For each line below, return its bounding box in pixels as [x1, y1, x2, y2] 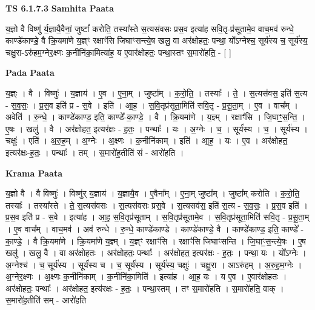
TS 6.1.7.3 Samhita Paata [5, 2, 114, 14]
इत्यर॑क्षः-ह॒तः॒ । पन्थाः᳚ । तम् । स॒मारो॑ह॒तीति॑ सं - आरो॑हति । [5, 146, 184, 158]
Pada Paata [5, 66, 55, 79]
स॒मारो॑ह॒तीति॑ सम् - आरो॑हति [5, 294, 87, 306]
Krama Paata [5, 166, 62, 179]
